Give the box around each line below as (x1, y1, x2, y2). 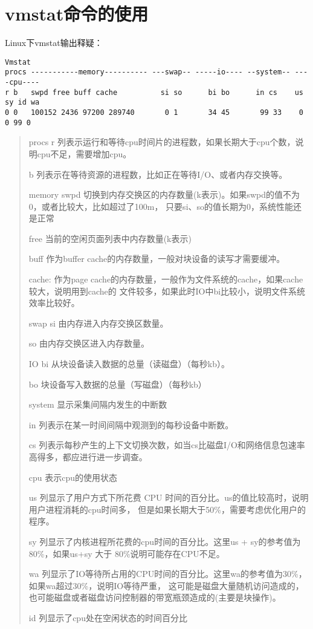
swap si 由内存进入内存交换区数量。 (28, 316, 169, 329)
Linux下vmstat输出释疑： (5, 36, 103, 49)
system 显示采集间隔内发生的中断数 (28, 398, 167, 411)
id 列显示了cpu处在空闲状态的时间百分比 (28, 611, 187, 624)
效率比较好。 (28, 296, 80, 309)
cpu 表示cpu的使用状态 (28, 471, 118, 483)
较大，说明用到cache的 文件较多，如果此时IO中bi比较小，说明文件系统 (28, 284, 306, 297)
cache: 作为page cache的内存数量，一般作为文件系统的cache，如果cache (28, 273, 303, 285)
